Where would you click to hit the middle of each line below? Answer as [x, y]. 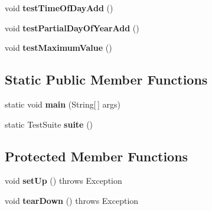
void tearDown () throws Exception [72, 200]
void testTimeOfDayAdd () [59, 8]
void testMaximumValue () [58, 48]
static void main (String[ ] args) [63, 104]
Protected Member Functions [97, 156]
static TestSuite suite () [49, 124]
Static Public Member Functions [106, 79]
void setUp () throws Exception [63, 181]
